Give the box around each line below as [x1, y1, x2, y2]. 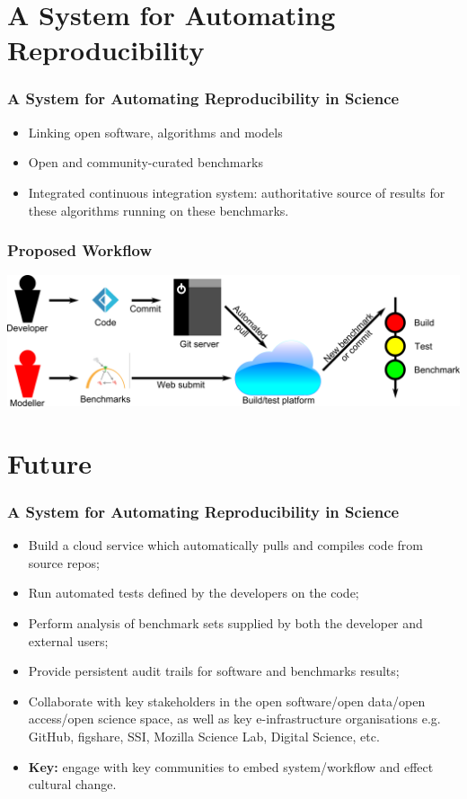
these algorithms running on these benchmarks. [28, 200, 289, 219]
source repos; [28, 553, 100, 572]
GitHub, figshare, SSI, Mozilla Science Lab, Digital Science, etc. [28, 727, 380, 745]
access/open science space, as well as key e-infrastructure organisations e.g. [28, 709, 441, 728]
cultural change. [28, 775, 117, 794]
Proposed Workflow [7, 239, 153, 262]
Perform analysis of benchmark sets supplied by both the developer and [28, 614, 423, 633]
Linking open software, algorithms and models [28, 122, 283, 141]
